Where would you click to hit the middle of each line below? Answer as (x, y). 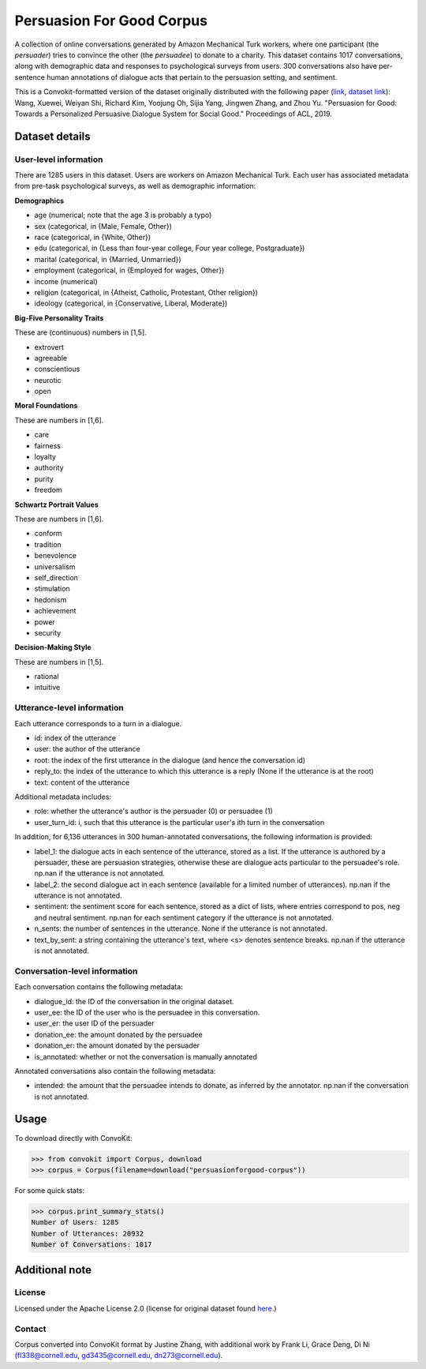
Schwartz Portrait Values (56, 504)
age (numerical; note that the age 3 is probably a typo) (123, 215)
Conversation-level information (76, 971)
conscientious (57, 369)
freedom (48, 490)
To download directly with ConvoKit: (73, 1138)
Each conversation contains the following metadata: (99, 987)
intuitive (47, 688)
